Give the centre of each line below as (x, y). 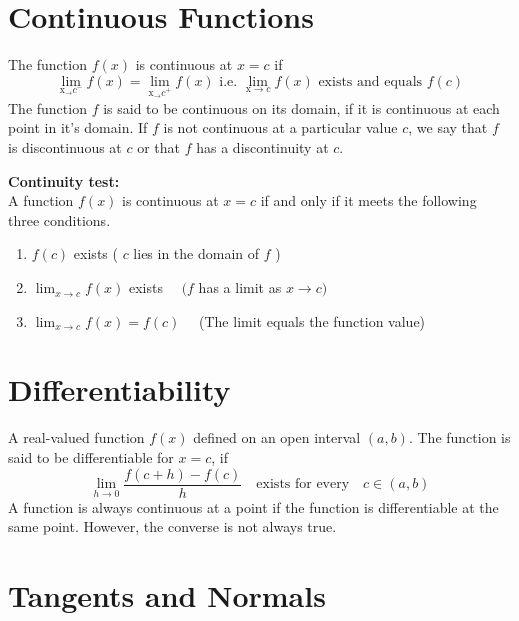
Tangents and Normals (167, 594)
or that (159, 147)
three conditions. (59, 219)
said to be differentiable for (91, 456)
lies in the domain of (196, 253)
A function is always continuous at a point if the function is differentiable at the (253, 506)
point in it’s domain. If (78, 127)
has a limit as (240, 287)
